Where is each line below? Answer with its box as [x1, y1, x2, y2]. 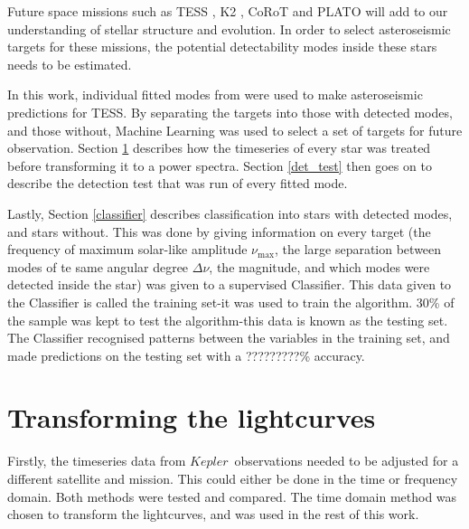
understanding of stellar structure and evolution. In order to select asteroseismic [7, 19, 451, 38]
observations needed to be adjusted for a [234, 451, 459, 470]
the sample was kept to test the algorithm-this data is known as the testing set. [7, 310, 448, 329]
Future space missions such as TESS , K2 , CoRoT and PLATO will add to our [7, 2, 448, 20]
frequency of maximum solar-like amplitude [7, 240, 248, 259]
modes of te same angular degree [7, 257, 189, 276]
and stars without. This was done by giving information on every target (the [7, 222, 431, 241]
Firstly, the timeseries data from [7, 451, 186, 470]
